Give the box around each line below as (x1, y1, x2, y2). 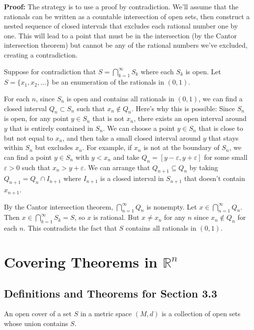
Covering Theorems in (4, 251, 158, 271)
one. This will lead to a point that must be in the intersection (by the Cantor (4, 30, 237, 40)
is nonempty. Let (146, 201, 197, 211)
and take (113, 151, 140, 162)
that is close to (198, 122, 243, 133)
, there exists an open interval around (134, 113, 247, 123)
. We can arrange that (84, 162, 150, 172)
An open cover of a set (4, 308, 72, 319)
